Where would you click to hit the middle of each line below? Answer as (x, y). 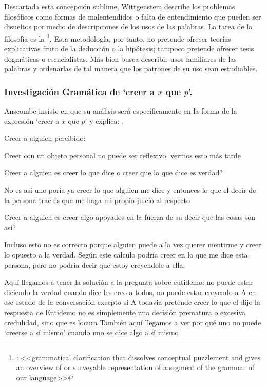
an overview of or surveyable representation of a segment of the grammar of (135, 367)
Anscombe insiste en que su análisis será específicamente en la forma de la (121, 111)
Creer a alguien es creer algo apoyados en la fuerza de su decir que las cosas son (130, 217)
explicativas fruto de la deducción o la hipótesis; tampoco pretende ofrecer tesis (129, 49)
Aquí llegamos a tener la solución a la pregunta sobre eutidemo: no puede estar (129, 282)
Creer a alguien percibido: (45, 138)
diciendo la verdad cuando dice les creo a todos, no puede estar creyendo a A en (130, 292)
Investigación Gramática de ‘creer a (80, 91)
